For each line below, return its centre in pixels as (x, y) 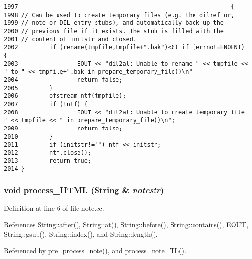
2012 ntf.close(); (48, 153)
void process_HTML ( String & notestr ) (84, 190)
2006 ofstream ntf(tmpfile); (65, 96)
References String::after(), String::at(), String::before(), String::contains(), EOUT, (126, 224)
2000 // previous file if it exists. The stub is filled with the (114, 31)
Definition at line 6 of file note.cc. (54, 208)
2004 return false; (63, 80)
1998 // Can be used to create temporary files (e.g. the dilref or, (119, 15)
